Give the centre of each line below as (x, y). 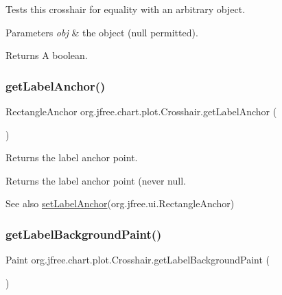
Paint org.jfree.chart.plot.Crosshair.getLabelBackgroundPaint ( (138, 260)
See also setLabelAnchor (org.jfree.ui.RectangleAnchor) (120, 203)
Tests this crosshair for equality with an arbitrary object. (126, 9)
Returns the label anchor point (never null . (96, 180)
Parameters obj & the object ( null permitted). (102, 32)
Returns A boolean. (47, 55)
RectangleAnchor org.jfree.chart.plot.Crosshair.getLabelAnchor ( (141, 111)
